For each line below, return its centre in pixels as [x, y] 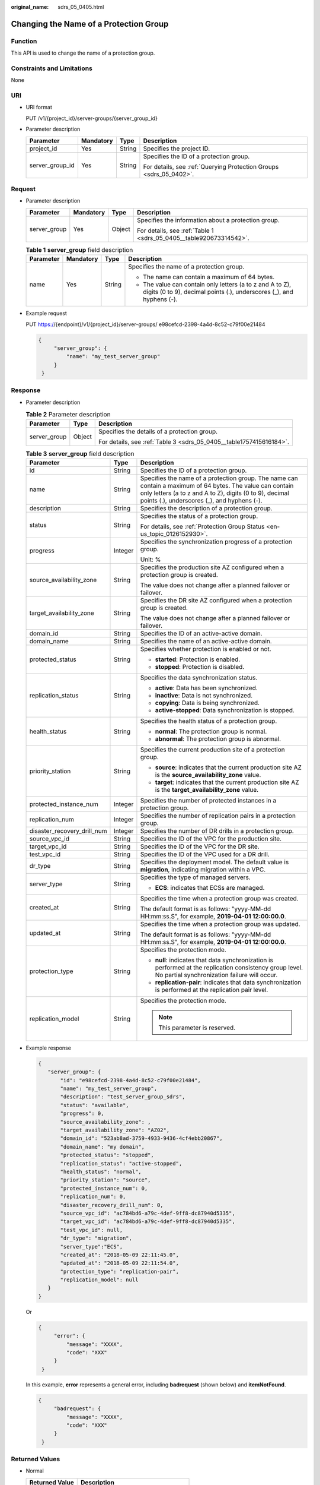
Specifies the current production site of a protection [212, 750]
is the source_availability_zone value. [208, 775]
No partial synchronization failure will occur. [216, 975]
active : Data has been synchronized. [206, 688]
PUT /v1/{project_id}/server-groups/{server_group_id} [92, 118]
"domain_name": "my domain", [103, 1147]
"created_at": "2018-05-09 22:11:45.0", [119, 1255]
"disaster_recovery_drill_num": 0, [112, 1205]
